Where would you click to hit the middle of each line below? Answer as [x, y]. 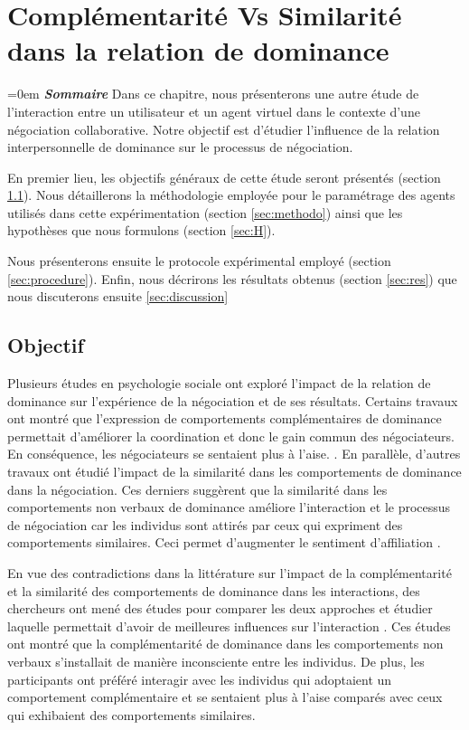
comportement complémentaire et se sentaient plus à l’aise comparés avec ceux [225, 697]
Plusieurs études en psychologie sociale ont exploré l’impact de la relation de [219, 383]
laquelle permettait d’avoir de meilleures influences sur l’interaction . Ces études [229, 626]
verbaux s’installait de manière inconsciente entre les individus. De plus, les [216, 661]
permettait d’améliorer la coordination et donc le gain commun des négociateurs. [231, 436]
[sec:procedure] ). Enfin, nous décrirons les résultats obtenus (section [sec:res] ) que [232, 278]
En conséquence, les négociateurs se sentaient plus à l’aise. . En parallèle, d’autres [234, 454]
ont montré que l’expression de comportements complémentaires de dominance [225, 418]
